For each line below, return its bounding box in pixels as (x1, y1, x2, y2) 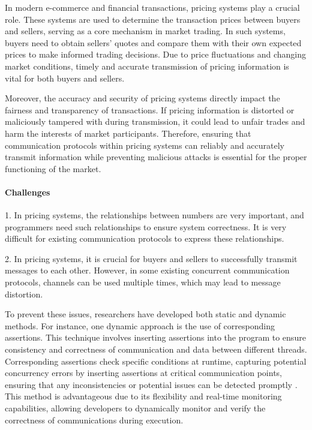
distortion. (5, 287, 43, 300)
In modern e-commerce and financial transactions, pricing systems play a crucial (5, 1, 300, 13)
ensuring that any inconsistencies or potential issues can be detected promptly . (5, 378, 298, 390)
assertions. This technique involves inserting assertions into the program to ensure (5, 331, 306, 344)
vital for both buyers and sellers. (5, 71, 125, 84)
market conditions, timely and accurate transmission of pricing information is (5, 59, 289, 72)
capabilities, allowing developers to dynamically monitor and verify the (5, 402, 266, 414)
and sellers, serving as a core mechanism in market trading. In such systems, (5, 25, 286, 37)
